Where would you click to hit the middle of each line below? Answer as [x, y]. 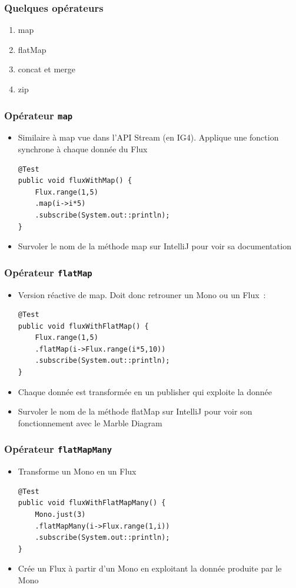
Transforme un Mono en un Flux [77, 471]
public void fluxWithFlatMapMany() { [92, 503]
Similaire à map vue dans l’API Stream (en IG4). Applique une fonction [148, 137]
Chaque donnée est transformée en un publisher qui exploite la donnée [145, 391]
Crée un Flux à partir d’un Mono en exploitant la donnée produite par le [150, 568]
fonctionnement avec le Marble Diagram [90, 422]
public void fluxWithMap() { [75, 181]
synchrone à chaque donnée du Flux [83, 148]
